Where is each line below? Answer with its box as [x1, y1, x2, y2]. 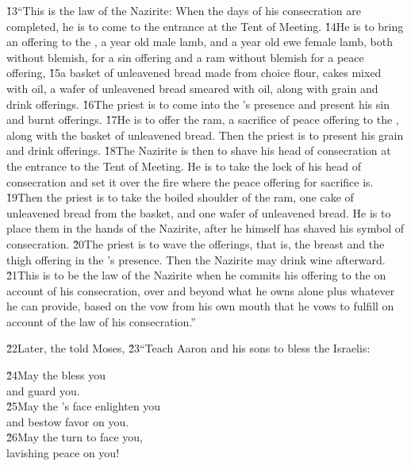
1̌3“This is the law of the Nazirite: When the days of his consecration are [6, 2, 361, 18]
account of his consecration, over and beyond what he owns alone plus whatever [6, 282, 395, 298]
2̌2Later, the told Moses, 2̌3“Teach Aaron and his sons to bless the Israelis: [6, 340, 371, 356]
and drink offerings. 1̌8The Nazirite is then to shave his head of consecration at [6, 142, 391, 159]
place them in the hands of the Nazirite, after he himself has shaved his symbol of [6, 220, 405, 237]
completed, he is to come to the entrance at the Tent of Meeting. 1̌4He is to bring [6, 17, 404, 34]
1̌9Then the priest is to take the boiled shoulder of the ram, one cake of [6, 189, 354, 206]
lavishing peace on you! [6, 445, 120, 461]
